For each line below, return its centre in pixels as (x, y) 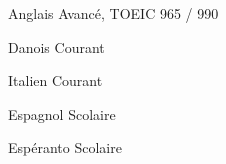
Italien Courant (55, 80)
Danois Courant (56, 46)
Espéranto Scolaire (65, 147)
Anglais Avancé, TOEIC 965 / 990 (113, 13)
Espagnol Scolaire (62, 113)
